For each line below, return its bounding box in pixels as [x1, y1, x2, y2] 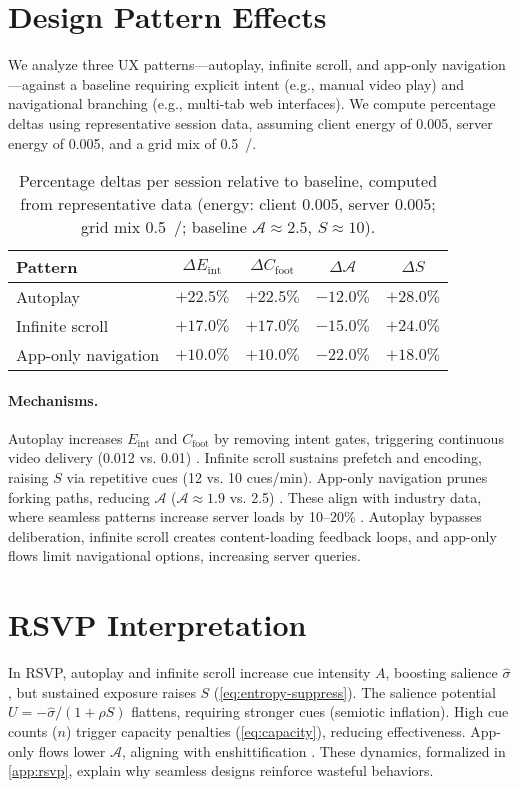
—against [8, 73, 66, 94]
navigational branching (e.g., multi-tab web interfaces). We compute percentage [8, 93, 496, 114]
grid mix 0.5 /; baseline [80, 215, 247, 239]
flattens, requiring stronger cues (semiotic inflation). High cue [131, 701, 509, 722]
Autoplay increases [8, 427, 123, 448]
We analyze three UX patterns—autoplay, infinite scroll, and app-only [8, 54, 438, 75]
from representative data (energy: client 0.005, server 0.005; [20, 192, 436, 216]
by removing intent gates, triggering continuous [214, 427, 504, 448]
